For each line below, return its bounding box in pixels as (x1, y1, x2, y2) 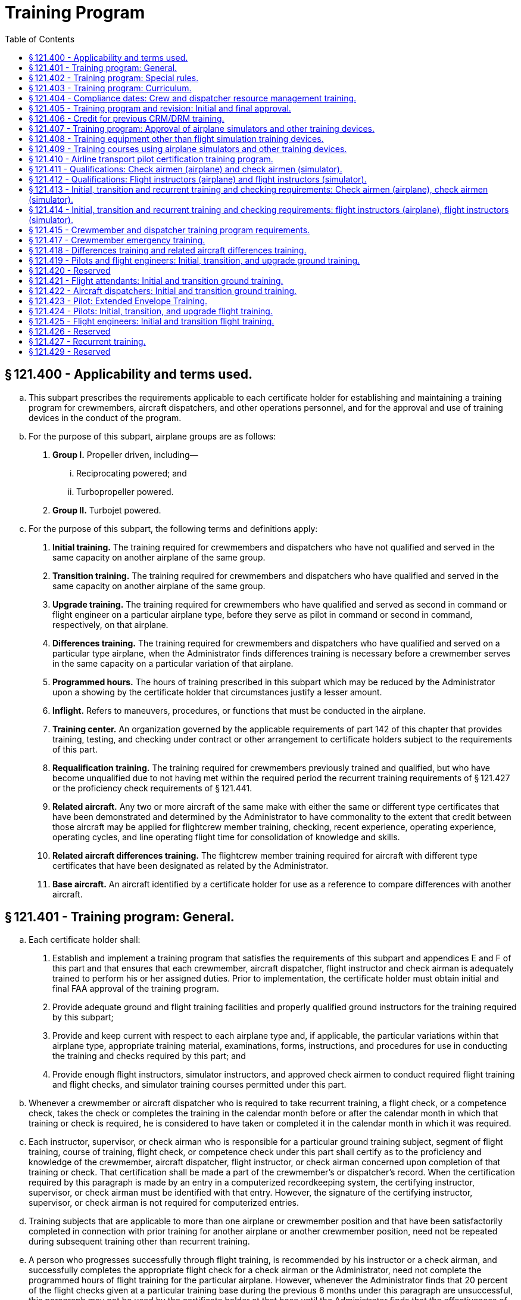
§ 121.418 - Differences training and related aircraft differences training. (29, 244, 307, 255)
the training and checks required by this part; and (52, 1051, 246, 1061)
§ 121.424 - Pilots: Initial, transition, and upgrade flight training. (29, 305, 273, 316)
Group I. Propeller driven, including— (52, 449, 198, 460)
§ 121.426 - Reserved (29, 326, 111, 336)
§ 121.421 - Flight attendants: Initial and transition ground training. (29, 275, 283, 286)
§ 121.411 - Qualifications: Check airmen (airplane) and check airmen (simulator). (29, 163, 342, 174)
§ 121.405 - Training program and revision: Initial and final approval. (29, 103, 291, 113)
